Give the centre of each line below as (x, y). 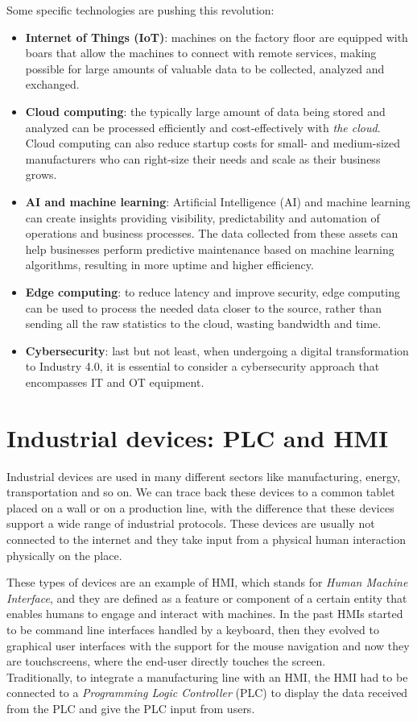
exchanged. (52, 84)
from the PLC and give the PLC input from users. (131, 708)
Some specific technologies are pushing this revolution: (140, 10)
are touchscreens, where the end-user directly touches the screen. (166, 661)
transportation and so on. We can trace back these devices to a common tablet (201, 492)
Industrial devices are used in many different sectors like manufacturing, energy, (204, 476)
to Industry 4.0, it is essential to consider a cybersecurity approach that (202, 366)
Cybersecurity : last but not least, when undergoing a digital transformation (217, 350)
